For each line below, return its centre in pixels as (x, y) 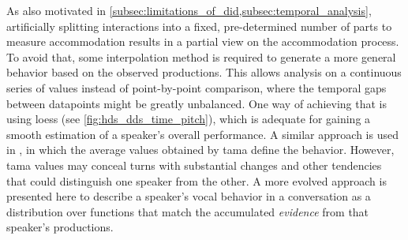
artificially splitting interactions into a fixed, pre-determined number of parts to (199, 26)
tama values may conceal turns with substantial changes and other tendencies (194, 165)
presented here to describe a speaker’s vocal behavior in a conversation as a (189, 196)
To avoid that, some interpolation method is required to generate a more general (201, 56)
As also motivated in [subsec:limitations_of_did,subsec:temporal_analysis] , (189, 10)
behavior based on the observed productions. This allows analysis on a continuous (204, 72)
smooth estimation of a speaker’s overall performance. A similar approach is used (202, 134)
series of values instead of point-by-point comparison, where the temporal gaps (197, 87)
